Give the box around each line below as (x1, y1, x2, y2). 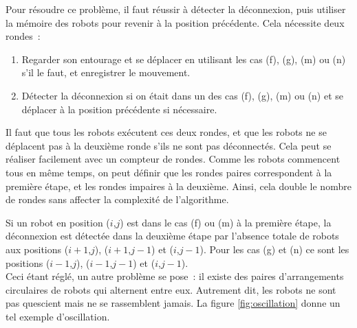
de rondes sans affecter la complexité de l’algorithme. (6, 192, 229, 207)
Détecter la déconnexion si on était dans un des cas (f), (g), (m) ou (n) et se (21, 88, 344, 102)
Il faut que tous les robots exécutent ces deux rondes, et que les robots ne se (6, 125, 327, 139)
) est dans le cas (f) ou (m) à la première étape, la (120, 215, 332, 229)
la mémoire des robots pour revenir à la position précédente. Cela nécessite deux (6, 15, 345, 30)
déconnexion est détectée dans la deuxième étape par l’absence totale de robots (6, 229, 339, 243)
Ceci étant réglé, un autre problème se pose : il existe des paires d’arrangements (6, 269, 344, 283)
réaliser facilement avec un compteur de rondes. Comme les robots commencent (6, 152, 340, 166)
